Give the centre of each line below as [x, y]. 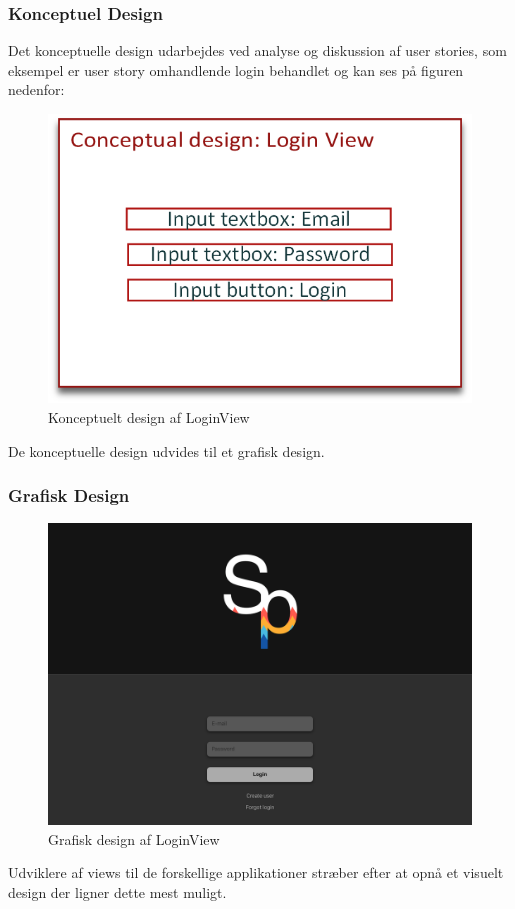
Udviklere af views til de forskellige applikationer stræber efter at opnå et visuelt [256, 872]
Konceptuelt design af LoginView [149, 417]
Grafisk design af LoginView [134, 838]
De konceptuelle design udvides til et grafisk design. [166, 450]
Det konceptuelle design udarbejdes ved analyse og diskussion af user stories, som [257, 50]
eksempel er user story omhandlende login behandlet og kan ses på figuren [236, 69]
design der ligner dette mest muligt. [117, 891]
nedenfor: [36, 89]
